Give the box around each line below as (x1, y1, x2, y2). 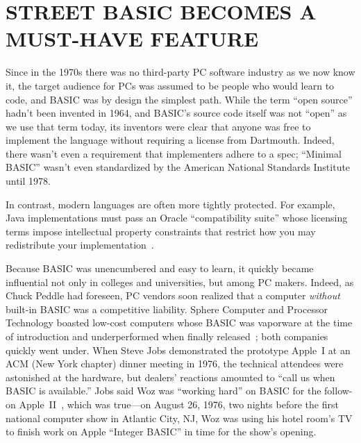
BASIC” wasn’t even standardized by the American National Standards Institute (6, 160, 351, 174)
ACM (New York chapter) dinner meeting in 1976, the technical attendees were (6, 356, 344, 371)
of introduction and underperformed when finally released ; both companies (6, 329, 328, 343)
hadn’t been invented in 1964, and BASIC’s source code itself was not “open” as (6, 106, 347, 120)
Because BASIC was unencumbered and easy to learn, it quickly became (6, 261, 314, 276)
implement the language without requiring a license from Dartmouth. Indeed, (6, 133, 335, 147)
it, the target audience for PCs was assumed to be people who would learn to (6, 78, 335, 92)
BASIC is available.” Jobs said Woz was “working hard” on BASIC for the (6, 383, 321, 398)
